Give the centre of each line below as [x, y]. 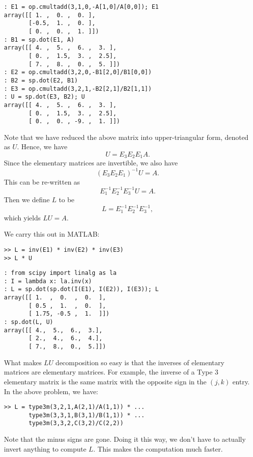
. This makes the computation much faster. [158, 448]
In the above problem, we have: [51, 391]
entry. [241, 381]
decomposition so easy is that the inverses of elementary [140, 362]
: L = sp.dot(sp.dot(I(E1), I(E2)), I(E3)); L [81, 289]
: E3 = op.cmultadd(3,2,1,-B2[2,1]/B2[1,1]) [78, 89]
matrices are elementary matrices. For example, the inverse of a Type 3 [111, 372]
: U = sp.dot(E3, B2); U [44, 97]
